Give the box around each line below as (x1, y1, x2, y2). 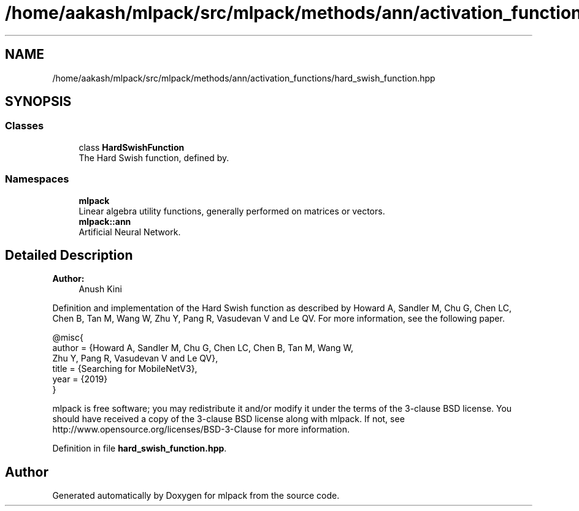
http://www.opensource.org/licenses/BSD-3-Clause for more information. (52, 424, 350, 435)
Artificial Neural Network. (79, 226, 181, 237)
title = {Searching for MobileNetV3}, (52, 363, 197, 374)
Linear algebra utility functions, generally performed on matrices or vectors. (79, 205, 385, 216)
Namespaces (5, 173, 69, 186)
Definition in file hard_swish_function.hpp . (52, 443, 227, 454)
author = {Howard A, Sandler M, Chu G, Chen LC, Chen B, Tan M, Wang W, (52, 343, 353, 354)
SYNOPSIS (5, 94, 72, 110)
